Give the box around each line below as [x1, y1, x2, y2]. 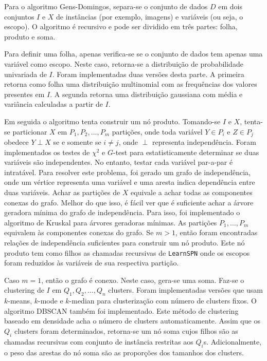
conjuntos [4, 11, 34, 22]
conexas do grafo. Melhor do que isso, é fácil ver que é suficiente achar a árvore [4, 197, 254, 207]
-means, [8, 295, 32, 306]
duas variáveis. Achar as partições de [4, 186, 120, 197]
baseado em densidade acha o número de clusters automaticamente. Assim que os [4, 315, 260, 326]
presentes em [4, 88, 45, 99]
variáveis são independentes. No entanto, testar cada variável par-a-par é [4, 157, 233, 167]
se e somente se [53, 136, 101, 147]
